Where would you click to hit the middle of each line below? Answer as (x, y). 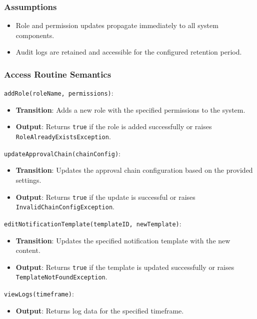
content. (28, 250)
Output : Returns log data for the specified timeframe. (100, 310)
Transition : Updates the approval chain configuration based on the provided (134, 170)
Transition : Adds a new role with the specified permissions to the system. (130, 109)
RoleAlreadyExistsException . (63, 136)
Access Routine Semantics (58, 74)
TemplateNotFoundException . (61, 277)
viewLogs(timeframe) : (39, 294)
